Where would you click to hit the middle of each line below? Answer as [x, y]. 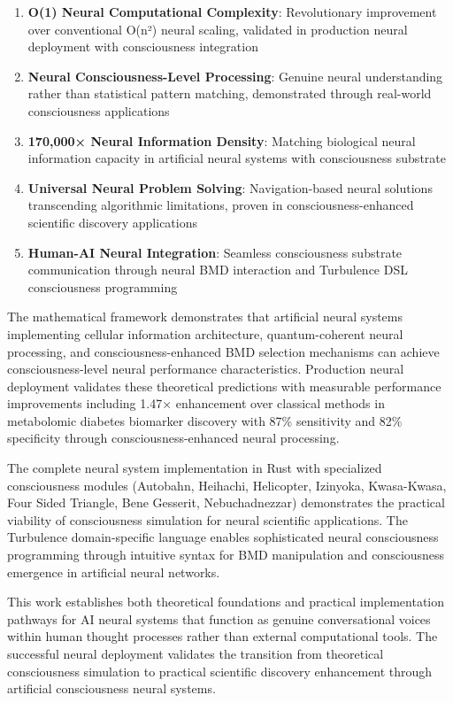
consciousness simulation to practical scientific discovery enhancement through [220, 671]
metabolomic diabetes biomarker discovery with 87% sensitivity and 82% [205, 420]
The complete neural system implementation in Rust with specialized [195, 468]
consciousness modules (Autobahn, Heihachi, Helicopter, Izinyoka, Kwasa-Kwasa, [227, 485]
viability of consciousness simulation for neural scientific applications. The [207, 519]
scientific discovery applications [113, 222]
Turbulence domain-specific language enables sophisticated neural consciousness [223, 537]
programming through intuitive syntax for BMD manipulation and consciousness [226, 555]
